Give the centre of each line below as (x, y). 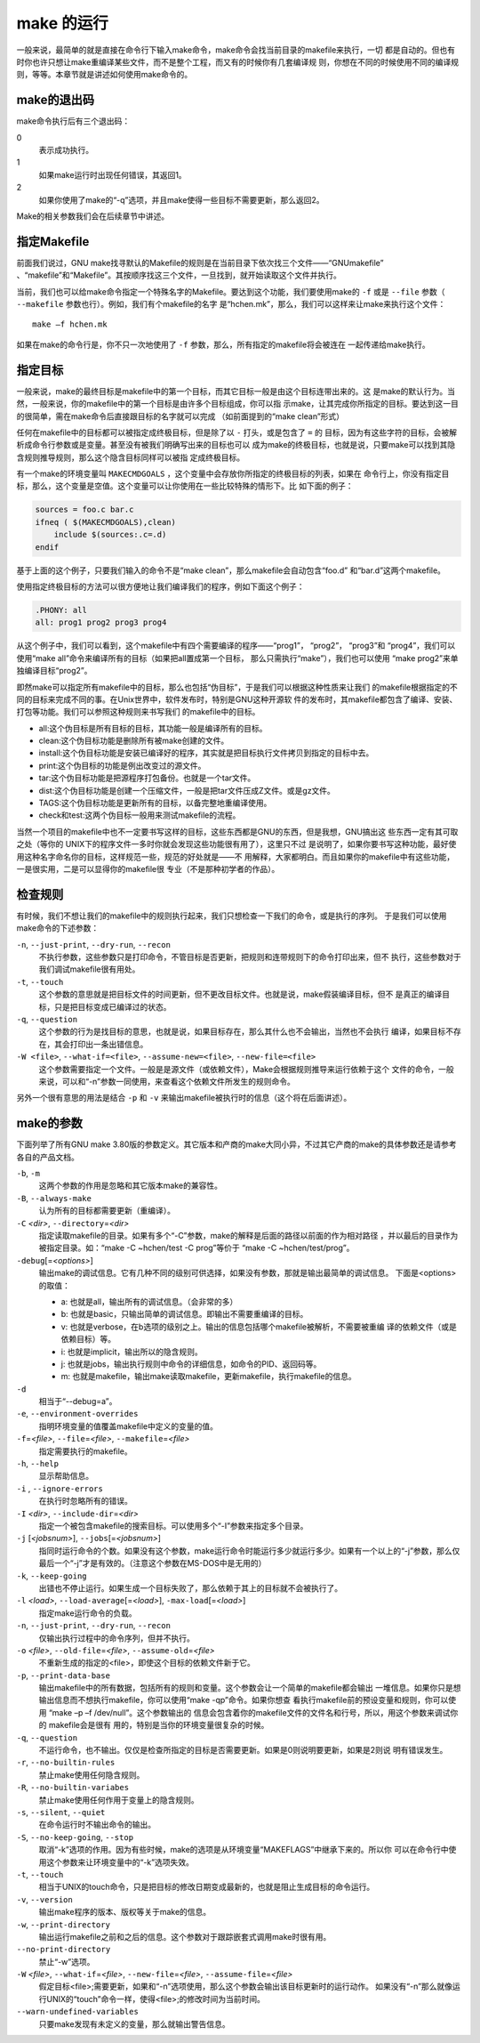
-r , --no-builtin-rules (66, 1763)
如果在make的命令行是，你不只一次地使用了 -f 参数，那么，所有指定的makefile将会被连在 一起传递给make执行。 (223, 344)
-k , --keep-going (52, 1576)
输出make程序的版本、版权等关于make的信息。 (125, 1912)
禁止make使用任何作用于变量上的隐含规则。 (119, 1800)
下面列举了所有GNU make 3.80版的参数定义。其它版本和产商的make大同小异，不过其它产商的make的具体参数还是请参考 (236, 1144)
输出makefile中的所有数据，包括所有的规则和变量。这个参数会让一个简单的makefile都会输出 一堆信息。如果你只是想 (250, 1688)
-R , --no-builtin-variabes (72, 1788)
